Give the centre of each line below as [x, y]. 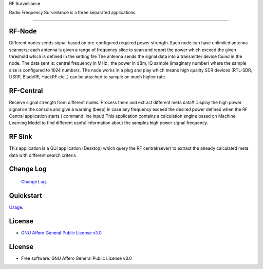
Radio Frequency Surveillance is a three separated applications [72, 13]
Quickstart [26, 195]
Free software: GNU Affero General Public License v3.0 [76, 258]
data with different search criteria [42, 155]
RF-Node [23, 31]
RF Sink [21, 137]
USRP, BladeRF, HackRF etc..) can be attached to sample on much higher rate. [88, 77]
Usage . [16, 207]
